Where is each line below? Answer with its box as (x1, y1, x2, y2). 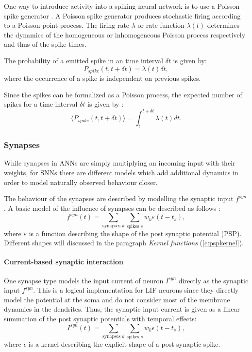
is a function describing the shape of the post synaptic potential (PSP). (29, 228, 242, 238)
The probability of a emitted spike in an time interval (4, 55, 163, 65)
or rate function (137, 20, 185, 30)
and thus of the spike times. (4, 39, 86, 49)
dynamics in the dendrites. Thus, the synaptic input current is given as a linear (4, 304, 240, 314)
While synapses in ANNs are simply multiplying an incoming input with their (4, 158, 235, 168)
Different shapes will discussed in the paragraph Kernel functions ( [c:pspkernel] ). (4, 238, 244, 248)
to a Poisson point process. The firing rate (4, 20, 130, 30)
